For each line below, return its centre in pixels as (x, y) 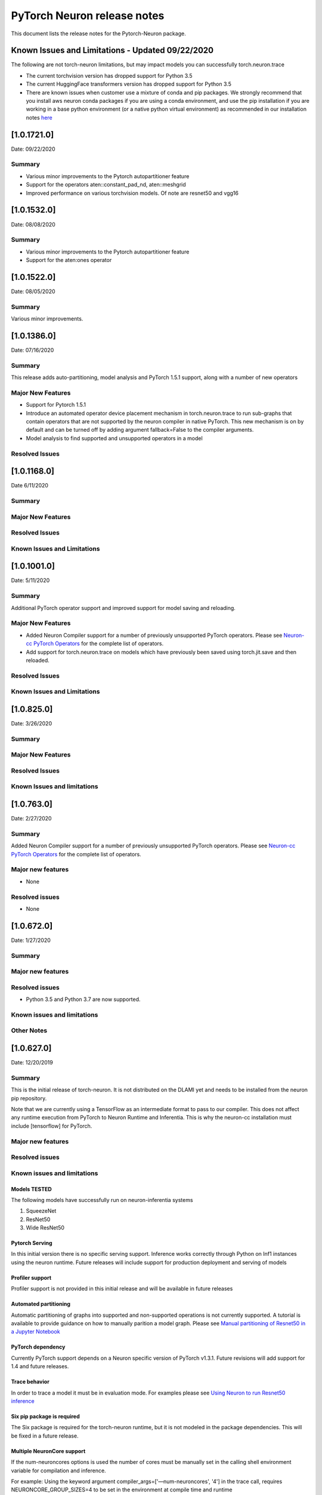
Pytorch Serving (32, 1243)
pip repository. (29, 1098)
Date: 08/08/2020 (33, 224)
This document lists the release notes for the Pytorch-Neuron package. (98, 33)
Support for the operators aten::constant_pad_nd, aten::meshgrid (106, 185)
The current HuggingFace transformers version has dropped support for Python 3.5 (129, 84)
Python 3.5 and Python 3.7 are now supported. (83, 999)
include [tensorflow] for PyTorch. (52, 1126)
